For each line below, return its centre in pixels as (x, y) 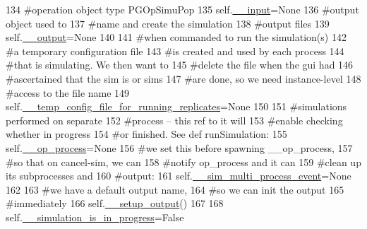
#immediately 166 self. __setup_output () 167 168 (115, 203)
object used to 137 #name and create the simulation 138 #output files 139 (168, 23)
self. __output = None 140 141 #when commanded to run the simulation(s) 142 (176, 37)
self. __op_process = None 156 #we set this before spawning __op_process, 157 (179, 147)
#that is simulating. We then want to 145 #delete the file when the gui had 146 (180, 65)
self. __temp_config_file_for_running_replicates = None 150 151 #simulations (176, 106)
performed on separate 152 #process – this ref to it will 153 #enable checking (174, 120)
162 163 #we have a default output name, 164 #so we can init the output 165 (175, 189)
